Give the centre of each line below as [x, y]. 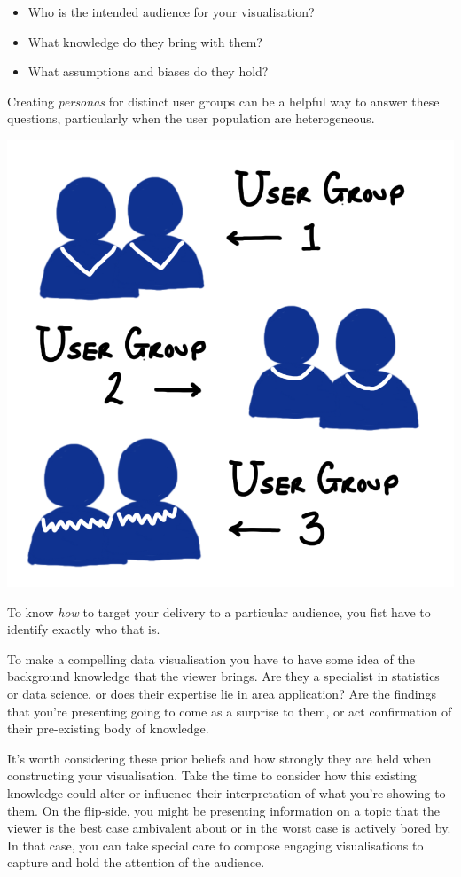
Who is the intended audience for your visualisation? [171, 12]
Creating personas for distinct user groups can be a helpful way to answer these [223, 101]
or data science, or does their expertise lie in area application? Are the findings [222, 693]
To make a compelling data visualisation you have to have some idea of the [211, 658]
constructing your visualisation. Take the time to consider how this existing [212, 775]
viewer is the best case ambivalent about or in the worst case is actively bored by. [229, 828]
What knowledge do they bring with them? [145, 41]
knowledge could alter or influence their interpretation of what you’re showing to [227, 792]
